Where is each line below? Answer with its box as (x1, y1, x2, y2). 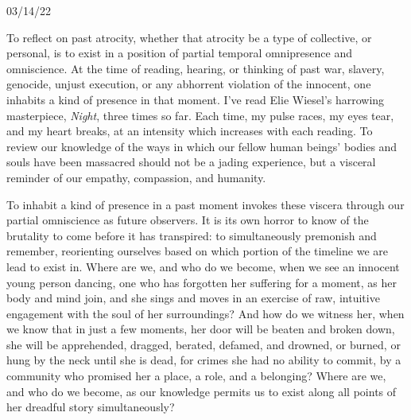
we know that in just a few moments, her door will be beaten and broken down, (6, 321, 395, 337)
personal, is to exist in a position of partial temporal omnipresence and (6, 45, 352, 61)
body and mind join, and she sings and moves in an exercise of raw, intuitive (6, 290, 380, 306)
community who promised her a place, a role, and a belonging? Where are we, (6, 367, 386, 384)
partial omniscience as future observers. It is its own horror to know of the (6, 212, 369, 228)
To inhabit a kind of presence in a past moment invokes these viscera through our (6, 196, 405, 212)
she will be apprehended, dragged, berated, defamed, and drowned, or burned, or (6, 336, 401, 352)
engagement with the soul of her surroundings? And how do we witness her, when (6, 305, 405, 321)
